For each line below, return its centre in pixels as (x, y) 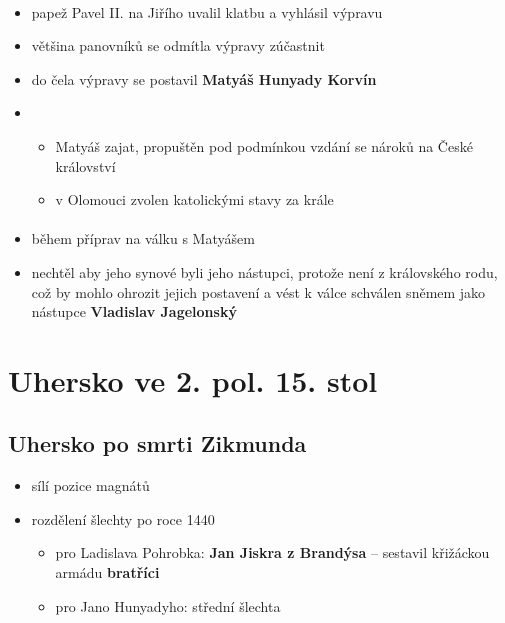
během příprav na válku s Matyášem (143, 238)
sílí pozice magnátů (90, 485)
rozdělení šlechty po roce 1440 (123, 518)
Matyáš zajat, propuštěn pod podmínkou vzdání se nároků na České (264, 145)
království (85, 165)
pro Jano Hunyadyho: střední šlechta (168, 605)
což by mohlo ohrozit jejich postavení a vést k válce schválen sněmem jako (258, 291)
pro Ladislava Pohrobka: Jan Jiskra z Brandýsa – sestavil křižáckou (272, 552)
